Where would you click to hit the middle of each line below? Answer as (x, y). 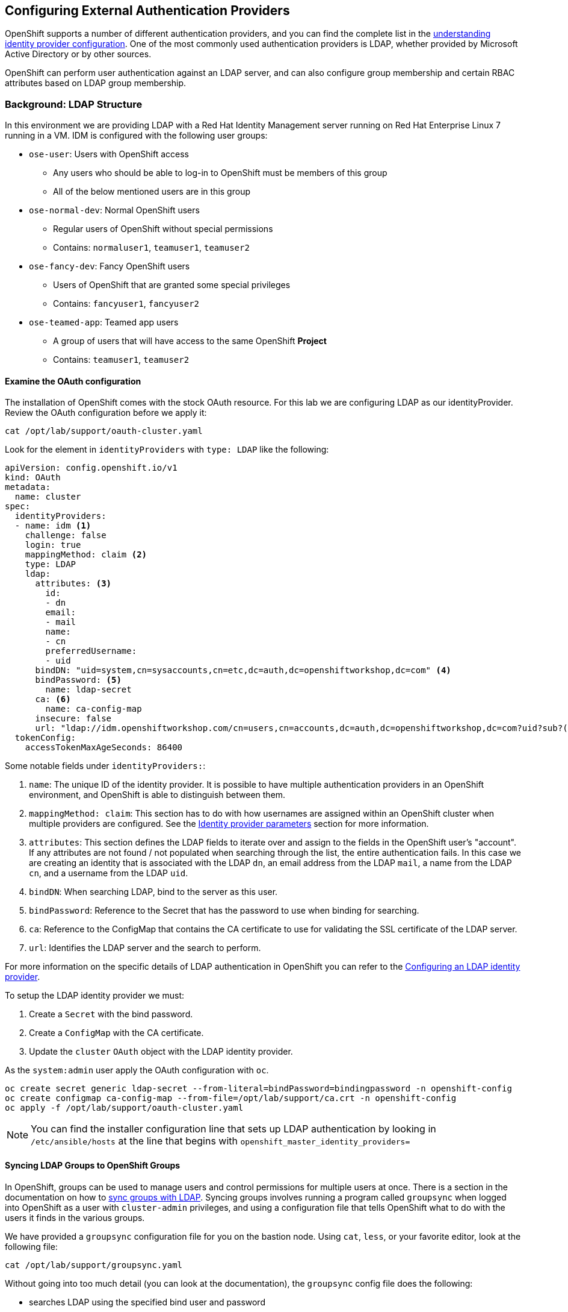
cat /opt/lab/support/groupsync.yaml (94, 1265)
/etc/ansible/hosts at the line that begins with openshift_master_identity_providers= (221, 1141)
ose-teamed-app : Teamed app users (104, 322)
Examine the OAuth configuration (73, 381)
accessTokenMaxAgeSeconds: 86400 (104, 748)
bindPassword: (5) (78, 680)
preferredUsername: (91, 651)
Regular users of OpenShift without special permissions (163, 229)
